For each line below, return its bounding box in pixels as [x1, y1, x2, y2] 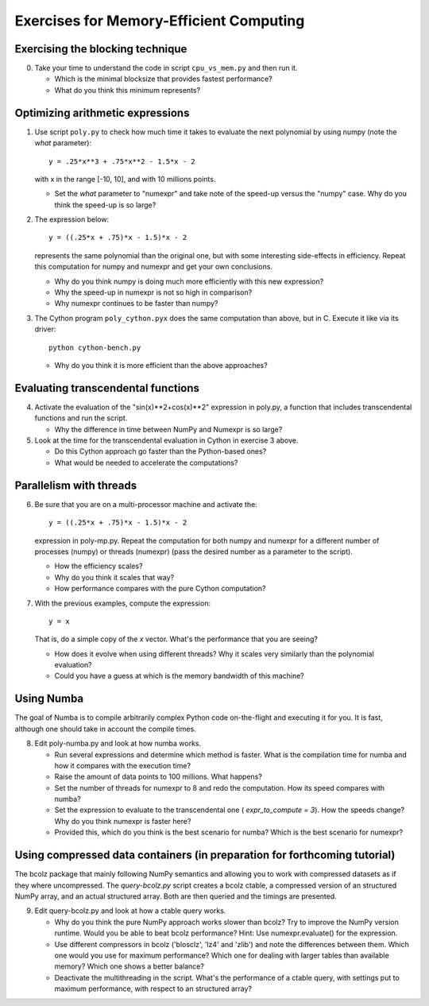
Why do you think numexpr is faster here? [54, 816, 191, 826]
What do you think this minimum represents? [54, 85, 201, 95]
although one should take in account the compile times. [14, 724, 196, 733]
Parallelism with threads [14, 478, 137, 492]
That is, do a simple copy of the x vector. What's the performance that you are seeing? [34, 634, 318, 644]
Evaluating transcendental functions [14, 381, 200, 395]
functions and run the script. [34, 413, 128, 423]
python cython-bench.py [48, 342, 141, 352]
